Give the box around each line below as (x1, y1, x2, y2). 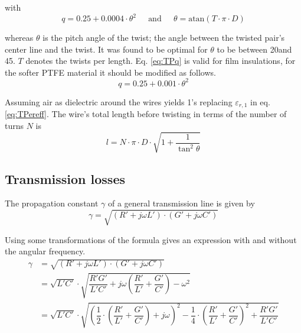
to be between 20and (217, 43, 292, 55)
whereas (5, 31, 34, 44)
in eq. (250, 95, 270, 108)
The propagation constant (5, 197, 99, 209)
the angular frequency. (5, 245, 86, 257)
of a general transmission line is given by (108, 197, 255, 209)
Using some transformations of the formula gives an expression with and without (5, 233, 297, 245)
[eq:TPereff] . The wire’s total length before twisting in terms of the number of (5, 108, 287, 120)
